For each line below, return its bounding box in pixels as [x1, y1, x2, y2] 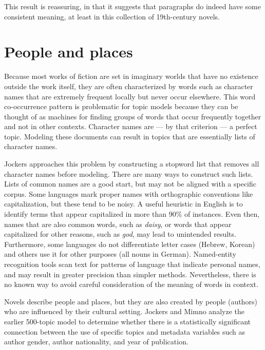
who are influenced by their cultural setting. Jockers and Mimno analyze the [4, 306, 244, 317]
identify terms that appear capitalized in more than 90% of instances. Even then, [4, 209, 260, 219]
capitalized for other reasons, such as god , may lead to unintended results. [4, 229, 236, 239]
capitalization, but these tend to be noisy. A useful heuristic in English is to [4, 198, 243, 209]
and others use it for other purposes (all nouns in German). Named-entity [4, 249, 236, 259]
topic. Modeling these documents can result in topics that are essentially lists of [4, 131, 255, 141]
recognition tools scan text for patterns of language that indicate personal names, [4, 259, 260, 269]
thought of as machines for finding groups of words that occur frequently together [4, 111, 261, 121]
